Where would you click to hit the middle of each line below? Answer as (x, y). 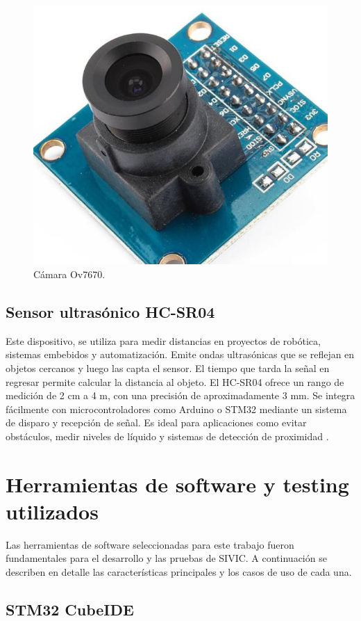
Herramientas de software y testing (177, 484)
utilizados (52, 511)
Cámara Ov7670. (69, 274)
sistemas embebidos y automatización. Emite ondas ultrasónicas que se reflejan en (180, 354)
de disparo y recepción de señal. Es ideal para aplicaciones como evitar (156, 422)
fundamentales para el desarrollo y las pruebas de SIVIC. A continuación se (166, 558)
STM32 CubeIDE (70, 609)
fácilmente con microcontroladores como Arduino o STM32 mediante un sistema (176, 409)
